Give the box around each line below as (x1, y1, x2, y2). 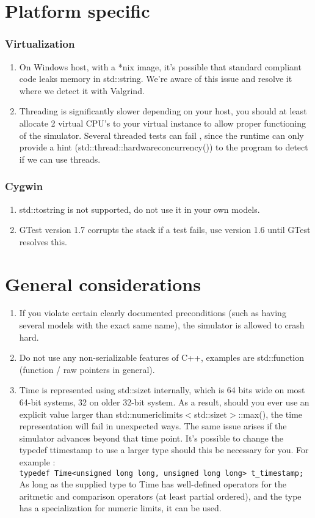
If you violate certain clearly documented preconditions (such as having (19, 306, 286, 319)
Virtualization (5, 36, 75, 51)
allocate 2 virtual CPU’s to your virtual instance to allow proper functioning (19, 116, 306, 129)
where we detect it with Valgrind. (19, 84, 145, 97)
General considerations (5, 271, 201, 296)
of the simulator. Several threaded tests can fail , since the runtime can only (19, 128, 304, 141)
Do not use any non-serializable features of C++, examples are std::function (19, 351, 304, 364)
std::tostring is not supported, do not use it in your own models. (19, 202, 260, 215)
